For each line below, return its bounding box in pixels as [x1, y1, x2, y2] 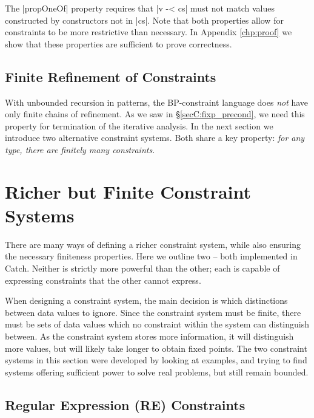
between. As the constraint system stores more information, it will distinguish [5, 330, 294, 343]
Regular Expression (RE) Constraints [5, 395, 246, 414]
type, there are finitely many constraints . [5, 143, 155, 156]
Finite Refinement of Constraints [5, 67, 216, 86]
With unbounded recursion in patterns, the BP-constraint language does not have [5, 95, 309, 108]
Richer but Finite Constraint [5, 179, 252, 204]
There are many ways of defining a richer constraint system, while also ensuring [5, 238, 301, 250]
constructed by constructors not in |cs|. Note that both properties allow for [5, 13, 284, 26]
